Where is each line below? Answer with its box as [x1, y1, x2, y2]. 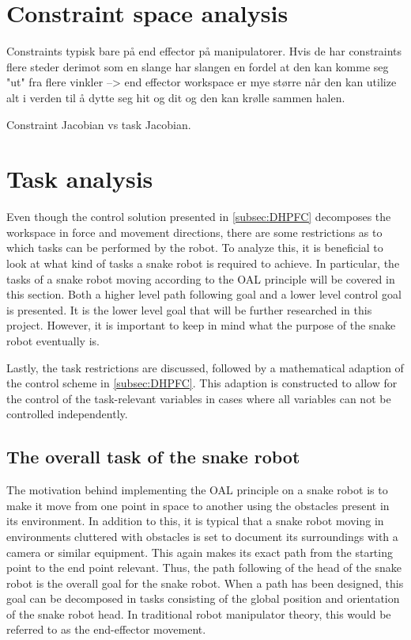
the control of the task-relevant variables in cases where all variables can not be [6, 390, 391, 406]
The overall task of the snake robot [6, 444, 300, 469]
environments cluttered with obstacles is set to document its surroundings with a [6, 528, 398, 544]
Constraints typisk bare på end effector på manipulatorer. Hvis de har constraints [6, 43, 402, 59]
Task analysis [6, 162, 153, 195]
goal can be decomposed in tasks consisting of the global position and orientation [6, 590, 400, 607]
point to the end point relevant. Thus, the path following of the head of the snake [6, 559, 402, 576]
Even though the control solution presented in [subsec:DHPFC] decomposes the [6, 208, 391, 225]
